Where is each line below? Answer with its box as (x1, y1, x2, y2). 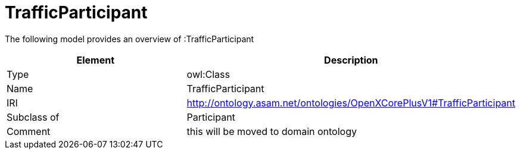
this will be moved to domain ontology (186, 125, 357, 137)
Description (324, 54, 378, 66)
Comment (7, 125, 51, 137)
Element (76, 54, 115, 66)
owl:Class (186, 68, 230, 80)
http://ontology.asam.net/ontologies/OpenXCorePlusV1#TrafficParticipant (186, 96, 515, 109)
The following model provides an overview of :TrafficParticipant (5, 33, 254, 44)
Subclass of (7, 111, 60, 123)
